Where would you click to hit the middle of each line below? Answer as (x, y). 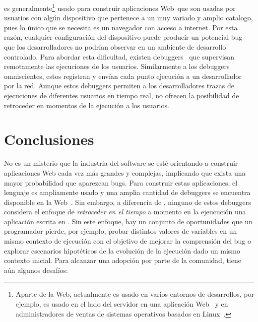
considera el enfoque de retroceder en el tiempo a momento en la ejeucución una (125, 212)
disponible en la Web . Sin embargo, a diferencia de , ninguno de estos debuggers (128, 202)
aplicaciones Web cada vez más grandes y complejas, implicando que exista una (125, 172)
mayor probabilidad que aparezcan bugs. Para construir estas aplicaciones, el (121, 182)
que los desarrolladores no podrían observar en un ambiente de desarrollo (115, 47)
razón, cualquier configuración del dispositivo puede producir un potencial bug (123, 37)
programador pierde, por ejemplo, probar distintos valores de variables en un (121, 231)
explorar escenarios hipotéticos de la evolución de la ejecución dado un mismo (122, 250)
